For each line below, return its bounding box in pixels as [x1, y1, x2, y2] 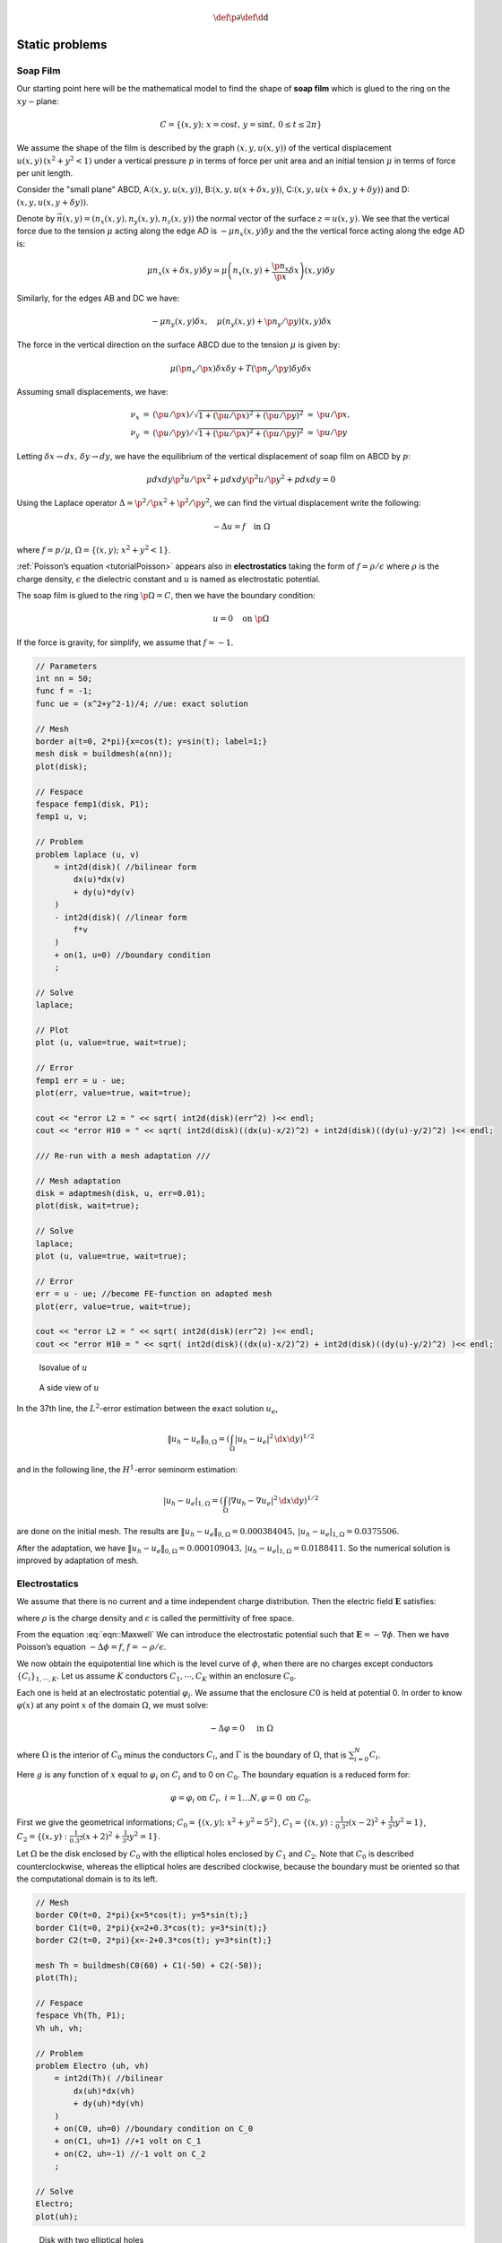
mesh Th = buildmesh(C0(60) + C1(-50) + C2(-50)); [35, 1960, 264, 1970]
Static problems [16, 37, 108, 52]
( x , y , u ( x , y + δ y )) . [16, 196, 89, 207]
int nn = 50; [35, 674, 93, 684]
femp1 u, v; [35, 812, 89, 822]
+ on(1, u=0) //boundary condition [54, 949, 211, 960]
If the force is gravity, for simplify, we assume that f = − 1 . [16, 637, 234, 648]
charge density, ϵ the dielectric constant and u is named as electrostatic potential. [16, 573, 321, 584]
